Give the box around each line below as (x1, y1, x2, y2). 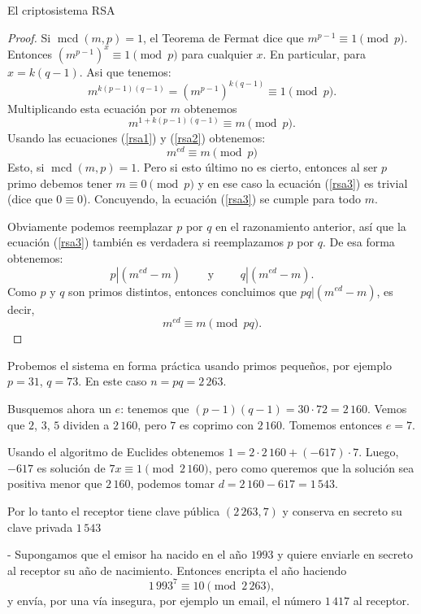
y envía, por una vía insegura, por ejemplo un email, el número (7, 591, 322, 608)
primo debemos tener (7, 174, 112, 191)
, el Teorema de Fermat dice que (143, 28, 304, 46)
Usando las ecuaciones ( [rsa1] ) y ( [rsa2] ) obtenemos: (7, 129, 266, 146)
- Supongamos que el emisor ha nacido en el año (7, 546, 247, 563)
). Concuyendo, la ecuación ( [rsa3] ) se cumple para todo (82, 190, 362, 207)
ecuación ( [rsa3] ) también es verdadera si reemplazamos (7, 233, 284, 250)
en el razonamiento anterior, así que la (215, 217, 406, 234)
